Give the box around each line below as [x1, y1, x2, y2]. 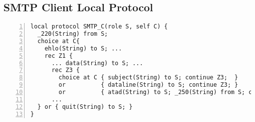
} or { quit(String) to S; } [37, 103, 133, 110]
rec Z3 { [51, 67, 80, 74]
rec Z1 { [44, 52, 73, 59]
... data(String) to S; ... [51, 59, 143, 67]
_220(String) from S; [37, 30, 108, 38]
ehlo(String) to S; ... [44, 45, 122, 52]
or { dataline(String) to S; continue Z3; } [58, 81, 238, 89]
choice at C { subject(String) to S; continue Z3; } [58, 74, 238, 81]
